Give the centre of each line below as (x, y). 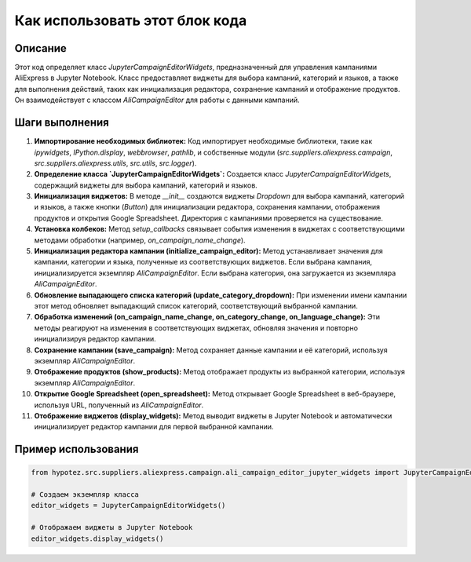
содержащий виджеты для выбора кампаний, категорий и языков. (146, 185)
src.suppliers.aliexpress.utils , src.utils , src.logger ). (115, 163)
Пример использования (77, 449)
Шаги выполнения (62, 123)
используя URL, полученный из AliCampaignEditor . (119, 405)
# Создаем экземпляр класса (85, 495)
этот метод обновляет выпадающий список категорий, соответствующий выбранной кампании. (196, 306)
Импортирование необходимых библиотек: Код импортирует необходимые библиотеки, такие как (203, 141)
